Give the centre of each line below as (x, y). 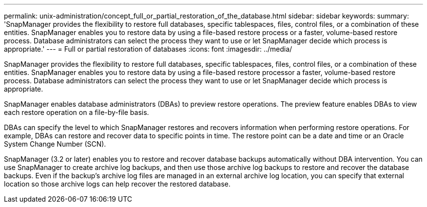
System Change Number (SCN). (55, 144)
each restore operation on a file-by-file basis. (77, 112)
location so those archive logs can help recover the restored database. (117, 184)
